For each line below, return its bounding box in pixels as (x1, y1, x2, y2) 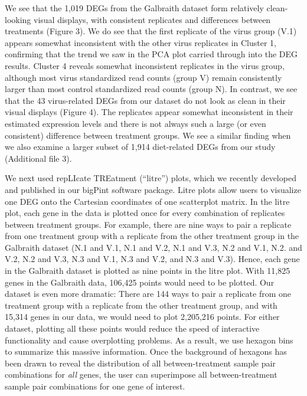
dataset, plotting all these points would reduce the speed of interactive (5, 322, 260, 335)
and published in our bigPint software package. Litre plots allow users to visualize (5, 183, 301, 195)
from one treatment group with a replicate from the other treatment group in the (5, 230, 299, 242)
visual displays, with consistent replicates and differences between (34, 13, 271, 25)
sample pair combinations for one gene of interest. (5, 380, 185, 392)
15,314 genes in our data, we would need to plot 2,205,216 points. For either (5, 310, 280, 323)
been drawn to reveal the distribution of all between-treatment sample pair (5, 356, 276, 369)
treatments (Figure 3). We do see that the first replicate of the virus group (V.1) (5, 25, 297, 37)
